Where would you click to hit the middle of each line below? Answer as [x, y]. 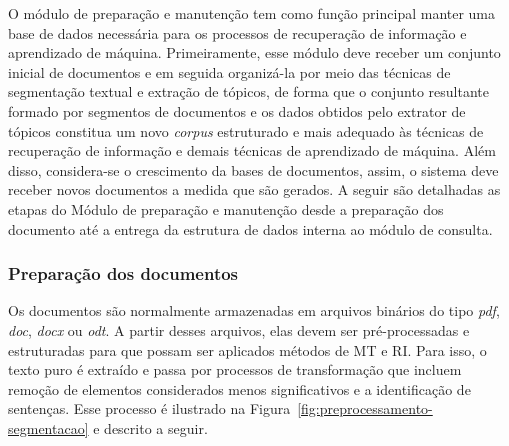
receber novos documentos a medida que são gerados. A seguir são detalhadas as [254, 189]
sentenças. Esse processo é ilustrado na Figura [149, 408]
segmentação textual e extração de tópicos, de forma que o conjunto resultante [248, 91]
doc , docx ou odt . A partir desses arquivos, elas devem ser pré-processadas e [239, 329]
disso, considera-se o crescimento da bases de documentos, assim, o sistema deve [253, 169]
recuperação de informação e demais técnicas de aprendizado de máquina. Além [252, 150]
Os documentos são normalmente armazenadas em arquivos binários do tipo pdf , [254, 310]
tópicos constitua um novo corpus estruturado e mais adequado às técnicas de [246, 130]
